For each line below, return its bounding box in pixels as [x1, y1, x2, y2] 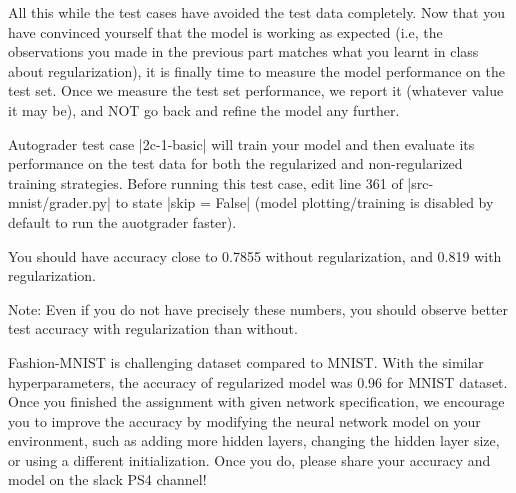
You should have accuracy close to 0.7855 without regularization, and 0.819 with [8, 245, 502, 266]
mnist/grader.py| [8, 192, 111, 213]
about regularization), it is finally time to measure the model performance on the [8, 60, 505, 81]
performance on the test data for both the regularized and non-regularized [8, 153, 463, 174]
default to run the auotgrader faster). [8, 211, 237, 232]
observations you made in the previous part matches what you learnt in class [8, 41, 479, 62]
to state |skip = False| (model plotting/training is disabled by [115, 192, 494, 213]
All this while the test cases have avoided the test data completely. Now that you [8, 2, 505, 22]
